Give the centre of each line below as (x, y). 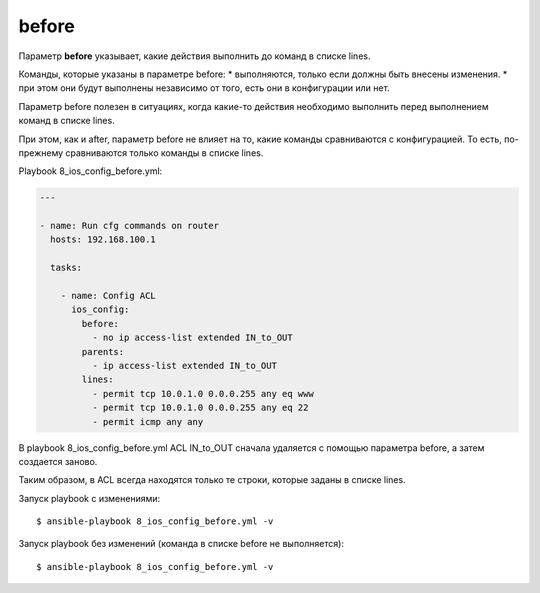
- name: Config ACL (108, 295)
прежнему (41, 152)
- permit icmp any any (147, 421)
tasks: (66, 268)
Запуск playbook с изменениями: (89, 498)
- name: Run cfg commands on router (129, 226)
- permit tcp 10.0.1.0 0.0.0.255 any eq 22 (200, 408)
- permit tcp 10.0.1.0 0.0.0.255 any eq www (202, 393)
